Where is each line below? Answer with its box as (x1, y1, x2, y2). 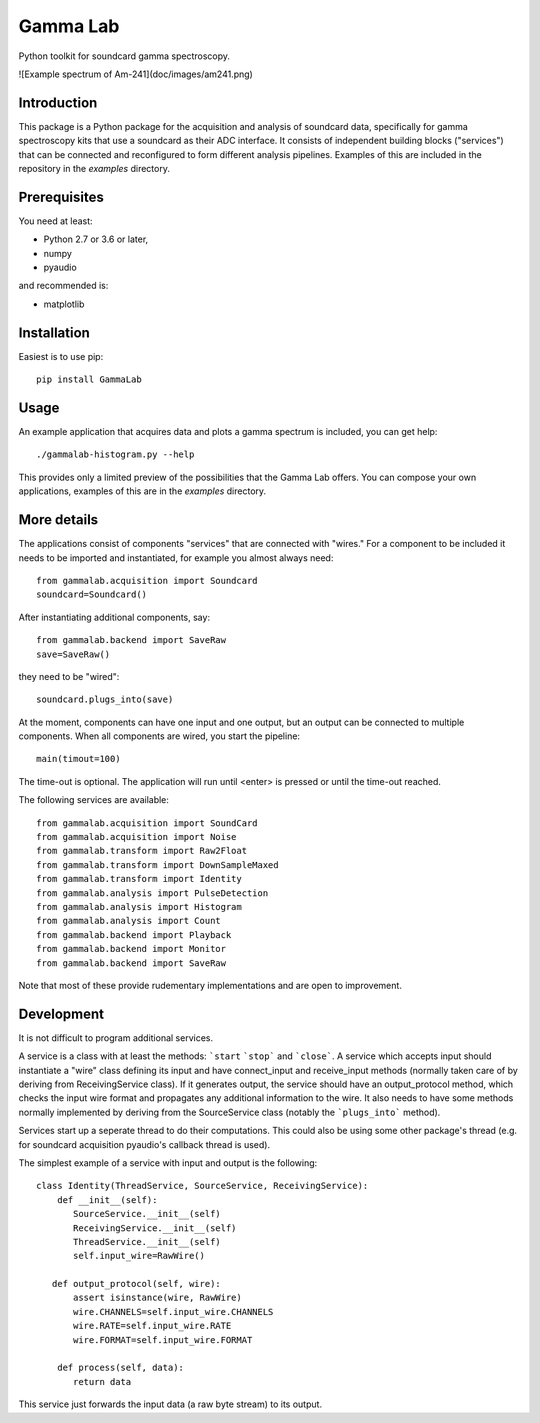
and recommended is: (18, 280, 109, 292)
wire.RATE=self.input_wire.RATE (73, 1320, 232, 1332)
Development (18, 1005, 105, 1022)
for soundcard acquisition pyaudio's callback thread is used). (18, 1138, 270, 1150)
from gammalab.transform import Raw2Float (36, 845, 248, 857)
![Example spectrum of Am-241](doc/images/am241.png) (18, 68, 254, 80)
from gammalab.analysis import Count (36, 915, 222, 927)
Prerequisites (18, 188, 104, 205)
